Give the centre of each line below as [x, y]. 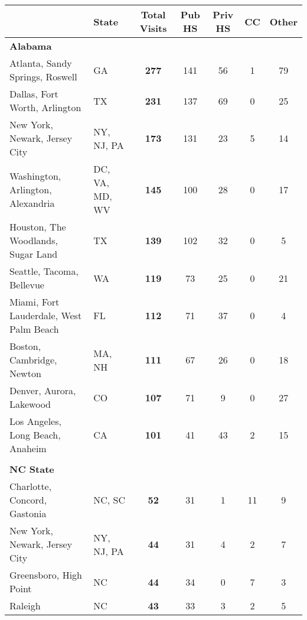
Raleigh [25, 606]
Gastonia [28, 513]
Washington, [35, 176]
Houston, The [38, 227]
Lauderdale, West [46, 315]
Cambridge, [33, 360]
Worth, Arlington [45, 107]
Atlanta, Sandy [41, 63]
